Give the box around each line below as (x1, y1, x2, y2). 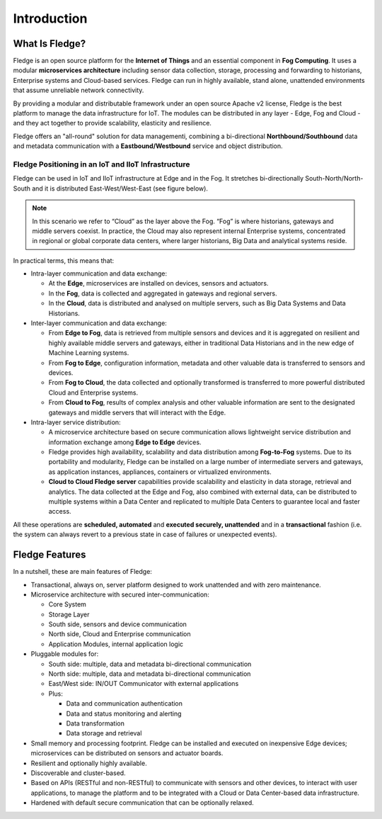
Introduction (13, 11, 88, 26)
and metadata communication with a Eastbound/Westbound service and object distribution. (13, 142, 283, 150)
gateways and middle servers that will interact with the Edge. (48, 408, 226, 417)
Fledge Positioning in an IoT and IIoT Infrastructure (13, 159, 190, 169)
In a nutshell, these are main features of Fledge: (13, 567, 152, 576)
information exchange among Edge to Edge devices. (48, 438, 202, 446)
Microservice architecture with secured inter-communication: (30, 590, 210, 599)
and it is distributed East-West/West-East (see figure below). (32, 184, 209, 193)
